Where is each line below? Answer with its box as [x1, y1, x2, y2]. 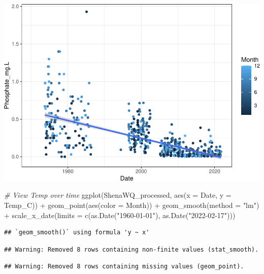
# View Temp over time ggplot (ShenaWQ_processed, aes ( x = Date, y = [4, 190, 232, 200]
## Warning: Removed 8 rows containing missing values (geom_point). [4, 263, 244, 270]
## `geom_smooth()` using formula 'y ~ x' [4, 229, 150, 236]
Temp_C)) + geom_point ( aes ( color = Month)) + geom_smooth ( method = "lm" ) [4, 199, 259, 210]
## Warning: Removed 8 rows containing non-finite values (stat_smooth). [4, 246, 259, 253]
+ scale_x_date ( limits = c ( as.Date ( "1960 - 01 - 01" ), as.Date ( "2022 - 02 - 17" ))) [4, 209, 236, 220]
